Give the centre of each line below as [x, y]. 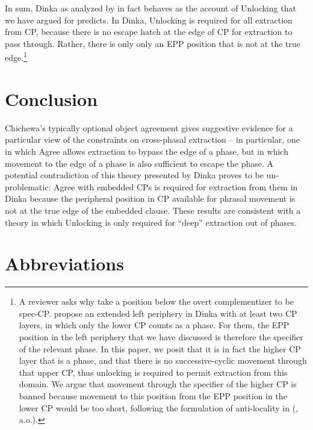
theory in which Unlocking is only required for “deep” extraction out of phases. [151, 222]
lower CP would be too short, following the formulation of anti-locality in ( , [159, 407]
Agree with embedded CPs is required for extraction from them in [175, 186]
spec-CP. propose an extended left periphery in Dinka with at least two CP [158, 313]
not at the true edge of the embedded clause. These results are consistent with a [153, 210]
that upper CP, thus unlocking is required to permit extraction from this [153, 372]
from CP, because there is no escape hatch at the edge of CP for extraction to [149, 32]
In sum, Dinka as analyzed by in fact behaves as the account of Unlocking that [150, 8]
